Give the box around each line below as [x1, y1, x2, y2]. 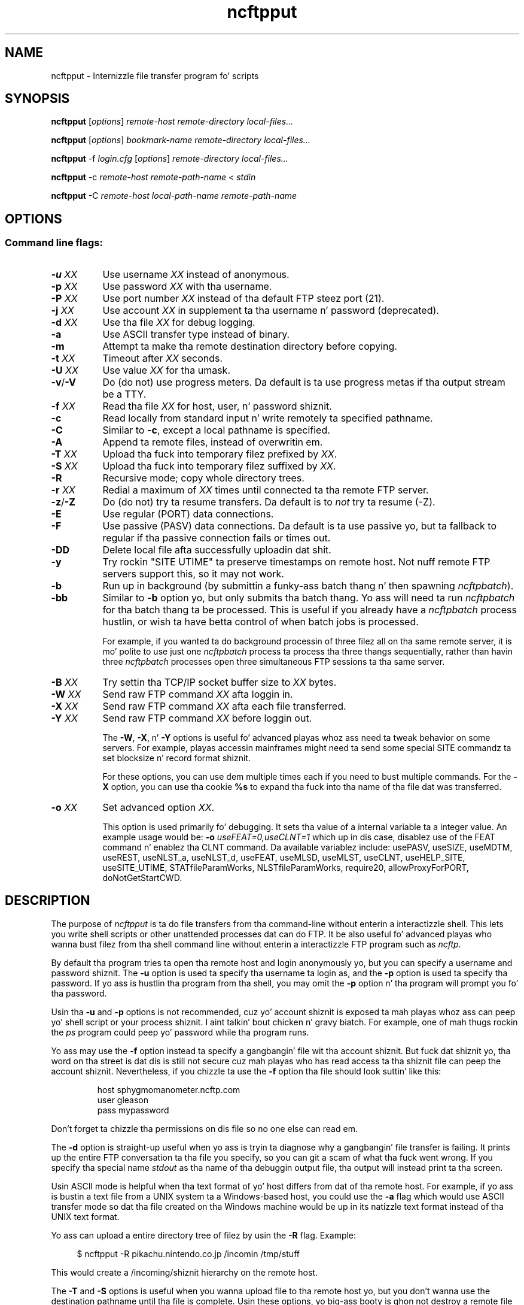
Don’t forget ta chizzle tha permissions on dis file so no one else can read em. [51, 1123, 358, 1134]
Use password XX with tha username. [102, 280, 272, 292]
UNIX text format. [51, 1211, 120, 1222]
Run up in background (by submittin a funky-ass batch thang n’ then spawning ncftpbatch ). [102, 579, 514, 592]
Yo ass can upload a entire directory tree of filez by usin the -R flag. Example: [51, 1230, 357, 1240]
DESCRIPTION [5, 893, 90, 909]
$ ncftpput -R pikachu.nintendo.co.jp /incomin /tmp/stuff [77, 1248, 300, 1259]
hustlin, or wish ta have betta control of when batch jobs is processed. [102, 615, 419, 628]
